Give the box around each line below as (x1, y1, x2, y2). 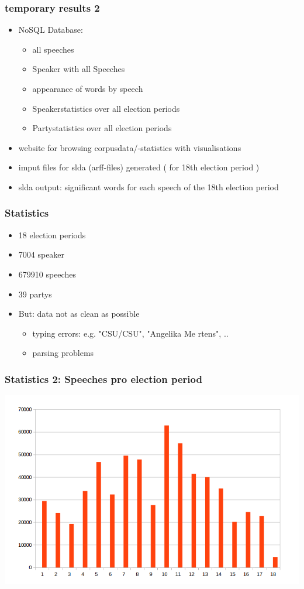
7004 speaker (18, 248, 65, 261)
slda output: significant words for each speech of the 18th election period (18, 180, 279, 193)
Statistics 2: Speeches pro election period (5, 371, 202, 386)
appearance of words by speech (32, 83, 143, 94)
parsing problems (32, 347, 94, 359)
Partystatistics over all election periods (32, 122, 172, 134)
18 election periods (18, 228, 86, 241)
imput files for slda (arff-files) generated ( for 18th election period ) (18, 161, 260, 173)
